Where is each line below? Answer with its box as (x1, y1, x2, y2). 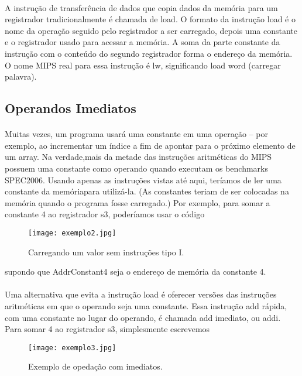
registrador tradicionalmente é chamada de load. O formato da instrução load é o (5, 13, 296, 25)
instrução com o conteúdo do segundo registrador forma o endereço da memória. (5, 47, 293, 59)
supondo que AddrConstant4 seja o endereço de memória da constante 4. (5, 265, 266, 278)
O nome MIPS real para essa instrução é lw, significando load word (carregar (5, 59, 281, 71)
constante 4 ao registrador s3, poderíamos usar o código (5, 208, 205, 220)
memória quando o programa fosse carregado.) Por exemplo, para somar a (5, 196, 270, 208)
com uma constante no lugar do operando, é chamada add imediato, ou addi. (5, 311, 281, 323)
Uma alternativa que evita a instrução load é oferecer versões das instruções (5, 288, 277, 300)
